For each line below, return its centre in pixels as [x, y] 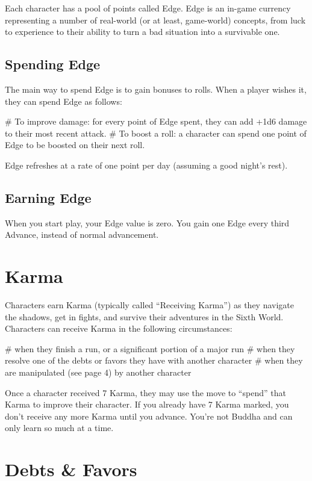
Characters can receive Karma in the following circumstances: [119, 328]
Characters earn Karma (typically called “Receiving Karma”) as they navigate [150, 305]
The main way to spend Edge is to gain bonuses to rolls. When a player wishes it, [156, 89]
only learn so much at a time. [59, 428]
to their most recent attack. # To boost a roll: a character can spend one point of [156, 133]
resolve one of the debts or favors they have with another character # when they [154, 360]
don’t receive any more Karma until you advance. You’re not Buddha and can [149, 416]
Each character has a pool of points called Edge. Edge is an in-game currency [148, 8]
